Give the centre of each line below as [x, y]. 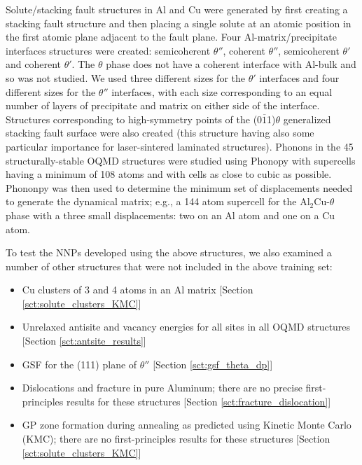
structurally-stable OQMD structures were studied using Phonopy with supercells [181, 160]
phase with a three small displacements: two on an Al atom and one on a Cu [170, 215]
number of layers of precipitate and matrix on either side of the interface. [163, 105]
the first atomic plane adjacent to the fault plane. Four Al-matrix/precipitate [171, 37]
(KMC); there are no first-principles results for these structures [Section [176, 439]
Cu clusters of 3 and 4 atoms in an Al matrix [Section [138, 290]
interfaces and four [299, 77]
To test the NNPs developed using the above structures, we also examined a [169, 252]
